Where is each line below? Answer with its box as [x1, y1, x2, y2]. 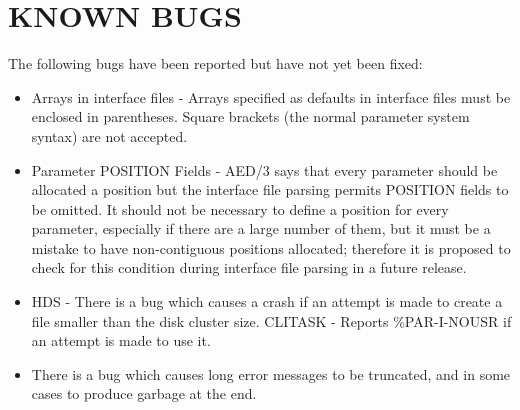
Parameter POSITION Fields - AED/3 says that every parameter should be [31, 159, 498, 180]
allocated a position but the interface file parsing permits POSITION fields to [31, 179, 509, 200]
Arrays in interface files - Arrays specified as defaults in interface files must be [31, 86, 511, 107]
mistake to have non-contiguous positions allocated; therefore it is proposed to [31, 237, 511, 258]
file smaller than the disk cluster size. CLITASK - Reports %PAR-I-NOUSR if [31, 310, 512, 331]
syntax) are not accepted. [31, 125, 188, 146]
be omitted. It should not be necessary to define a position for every [31, 198, 449, 219]
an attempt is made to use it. [31, 330, 211, 351]
